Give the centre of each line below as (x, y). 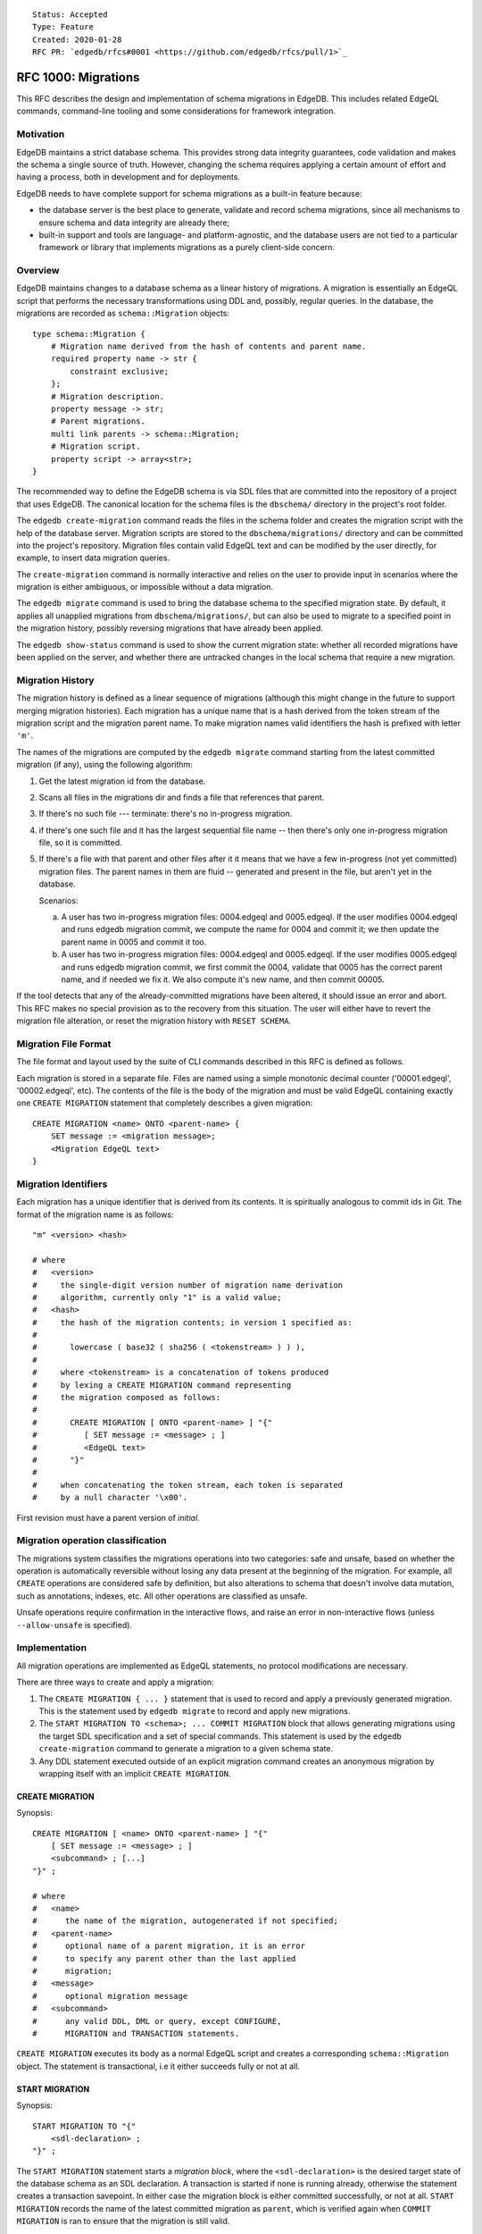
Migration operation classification (91, 1541)
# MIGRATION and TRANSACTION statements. (136, 2033)
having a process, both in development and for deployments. (129, 177)
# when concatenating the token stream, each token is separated (188, 1485)
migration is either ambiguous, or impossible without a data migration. (145, 587)
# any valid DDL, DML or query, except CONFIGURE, (157, 2021)
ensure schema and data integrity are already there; (134, 223)
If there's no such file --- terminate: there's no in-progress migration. (166, 814)
